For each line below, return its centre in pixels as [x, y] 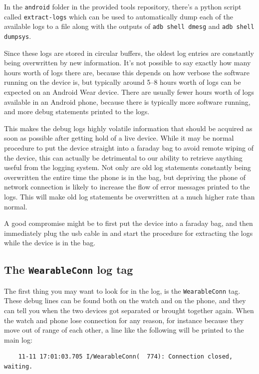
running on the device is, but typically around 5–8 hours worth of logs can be [123, 82]
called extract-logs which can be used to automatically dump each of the [119, 16]
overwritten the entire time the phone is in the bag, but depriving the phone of [125, 177]
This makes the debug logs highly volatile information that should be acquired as [128, 128]
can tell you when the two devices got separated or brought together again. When [129, 310]
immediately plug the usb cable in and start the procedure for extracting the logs [129, 233]
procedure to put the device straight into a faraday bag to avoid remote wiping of [129, 147]
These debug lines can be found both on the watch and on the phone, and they [125, 300]
